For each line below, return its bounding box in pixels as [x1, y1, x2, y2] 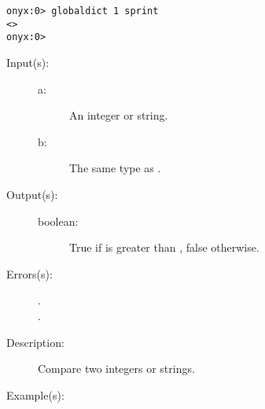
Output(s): [6, 186, 58, 202]
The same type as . [69, 160, 161, 176]
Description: [6, 333, 64, 350]
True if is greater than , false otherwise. [69, 239, 259, 256]
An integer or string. [69, 107, 168, 123]
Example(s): [6, 386, 64, 403]
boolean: [38, 212, 79, 229]
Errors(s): [6, 265, 53, 282]
